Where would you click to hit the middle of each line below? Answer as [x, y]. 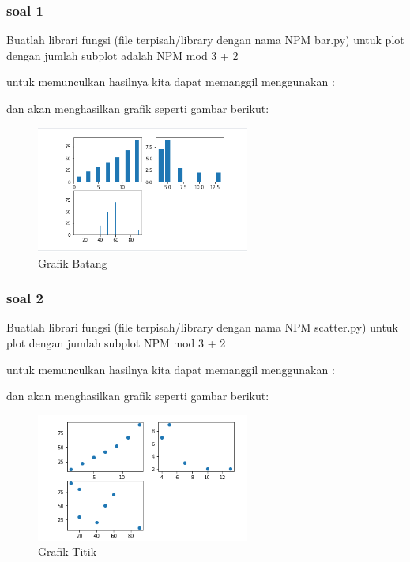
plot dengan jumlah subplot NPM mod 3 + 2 [116, 343]
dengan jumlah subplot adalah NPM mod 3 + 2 [122, 55]
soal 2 [25, 298]
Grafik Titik [68, 551]
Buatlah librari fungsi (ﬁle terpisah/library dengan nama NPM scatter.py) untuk [203, 327]
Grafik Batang [73, 262]
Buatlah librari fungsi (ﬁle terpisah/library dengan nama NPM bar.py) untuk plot [205, 40]
